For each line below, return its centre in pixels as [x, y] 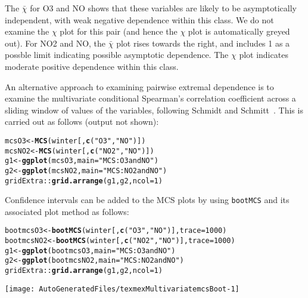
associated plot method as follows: [67, 211]
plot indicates [264, 55]
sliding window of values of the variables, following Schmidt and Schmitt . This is [154, 110]
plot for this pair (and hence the [119, 31]
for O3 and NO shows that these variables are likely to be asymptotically [163, 8]
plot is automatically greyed [239, 31]
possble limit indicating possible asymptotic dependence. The [117, 55]
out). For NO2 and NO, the [55, 43]
